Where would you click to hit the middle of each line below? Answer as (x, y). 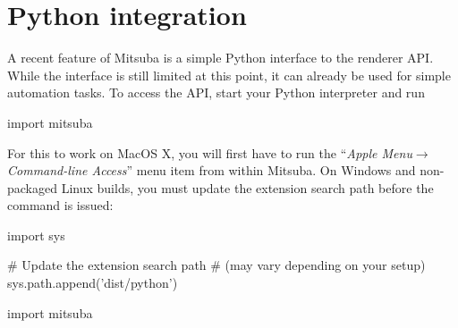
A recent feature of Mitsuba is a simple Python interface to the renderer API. (221, 58)
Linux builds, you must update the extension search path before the (247, 187)
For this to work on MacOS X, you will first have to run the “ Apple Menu (210, 152)
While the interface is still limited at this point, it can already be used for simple (229, 75)
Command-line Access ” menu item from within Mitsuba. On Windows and (212, 170)
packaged (32, 187)
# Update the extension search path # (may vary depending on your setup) (216, 265)
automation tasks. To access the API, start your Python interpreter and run (216, 93)
